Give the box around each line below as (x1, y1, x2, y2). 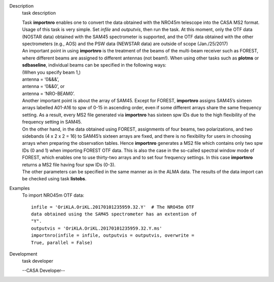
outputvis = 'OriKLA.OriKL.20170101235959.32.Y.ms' (31, 225, 162, 231)
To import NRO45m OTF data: (22, 192, 85, 198)
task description (22, 10, 56, 16)
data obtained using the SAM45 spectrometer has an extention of (31, 211, 197, 217)
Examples (9, 185, 30, 191)
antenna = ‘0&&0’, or (22, 83, 65, 89)
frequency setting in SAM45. (22, 119, 82, 125)
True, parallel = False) (31, 239, 93, 245)
